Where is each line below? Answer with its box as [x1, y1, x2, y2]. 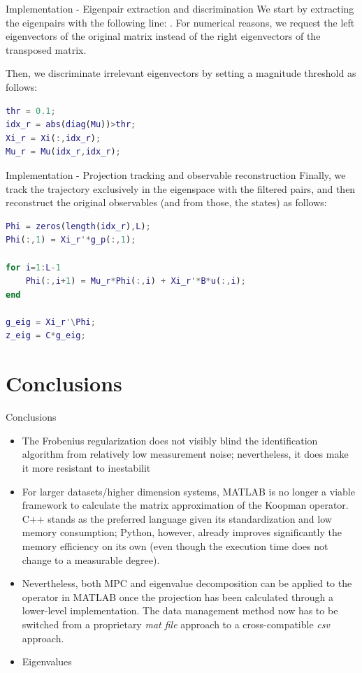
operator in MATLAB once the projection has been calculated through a [22, 589, 333, 604]
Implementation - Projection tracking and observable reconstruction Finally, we [6, 167, 346, 182]
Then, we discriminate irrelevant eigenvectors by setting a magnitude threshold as [6, 66, 356, 80]
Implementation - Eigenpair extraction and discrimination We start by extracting [6, 1, 354, 15]
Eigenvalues [22, 654, 72, 669]
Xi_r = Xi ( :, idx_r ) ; [6, 133, 101, 143]
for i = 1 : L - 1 [6, 262, 61, 273]
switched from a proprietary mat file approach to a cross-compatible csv [22, 616, 330, 631]
